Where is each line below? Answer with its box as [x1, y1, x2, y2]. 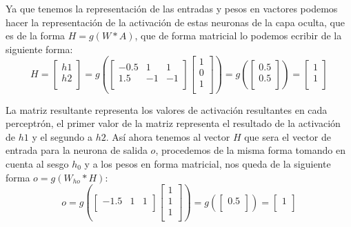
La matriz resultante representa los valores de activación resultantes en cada [6, 102, 328, 117]
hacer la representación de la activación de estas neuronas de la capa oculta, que [6, 14, 345, 29]
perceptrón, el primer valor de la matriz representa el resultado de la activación [6, 116, 341, 130]
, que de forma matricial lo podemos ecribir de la [134, 28, 342, 43]
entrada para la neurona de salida [6, 143, 148, 157]
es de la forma [6, 28, 66, 43]
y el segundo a [32, 129, 92, 144]
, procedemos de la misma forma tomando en [155, 143, 345, 157]
